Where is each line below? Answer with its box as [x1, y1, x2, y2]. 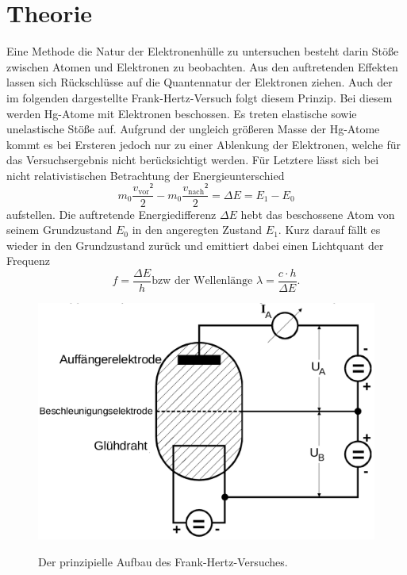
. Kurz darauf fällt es [278, 221, 381, 238]
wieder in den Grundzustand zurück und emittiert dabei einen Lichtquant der [6, 236, 384, 253]
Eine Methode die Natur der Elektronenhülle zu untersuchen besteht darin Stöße [6, 43, 399, 59]
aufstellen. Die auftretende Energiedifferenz [6, 205, 217, 222]
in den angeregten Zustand [132, 221, 263, 238]
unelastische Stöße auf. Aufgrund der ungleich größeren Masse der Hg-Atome [6, 121, 380, 137]
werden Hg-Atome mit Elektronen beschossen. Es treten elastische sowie [6, 105, 357, 121]
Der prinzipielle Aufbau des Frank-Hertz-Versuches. [38, 553, 288, 569]
